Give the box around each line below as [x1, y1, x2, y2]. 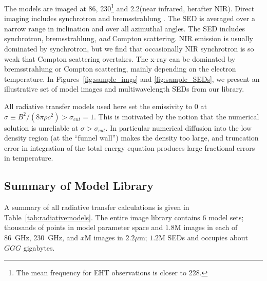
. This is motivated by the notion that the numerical [93, 111, 259, 121]
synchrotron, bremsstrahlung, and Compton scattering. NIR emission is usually [4, 33, 253, 44]
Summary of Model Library [4, 178, 154, 194]
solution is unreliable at [4, 122, 79, 133]
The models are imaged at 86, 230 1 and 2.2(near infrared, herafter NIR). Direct [4, 2, 255, 13]
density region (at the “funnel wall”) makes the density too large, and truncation [4, 132, 259, 143]
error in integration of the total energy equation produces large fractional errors [4, 142, 255, 153]
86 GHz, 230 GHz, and [4, 232, 79, 242]
